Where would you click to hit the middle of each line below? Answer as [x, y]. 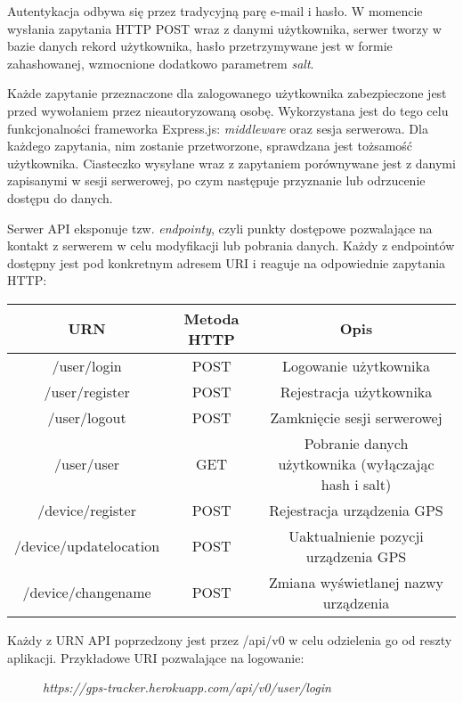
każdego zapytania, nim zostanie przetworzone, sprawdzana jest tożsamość [210, 146]
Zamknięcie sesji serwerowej [356, 417]
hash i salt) [356, 484]
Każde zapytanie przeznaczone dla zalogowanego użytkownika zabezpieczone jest [227, 93]
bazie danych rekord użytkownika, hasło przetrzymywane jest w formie [200, 46]
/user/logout [87, 417]
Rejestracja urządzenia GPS [356, 510]
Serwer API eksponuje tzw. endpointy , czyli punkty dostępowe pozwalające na [220, 228]
